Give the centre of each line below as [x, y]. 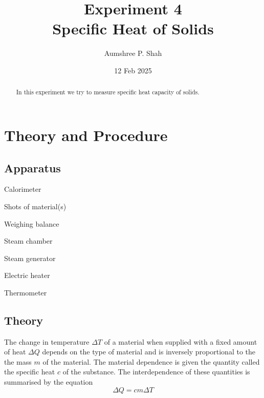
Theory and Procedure [86, 135]
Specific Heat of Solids [133, 28]
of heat [15, 352]
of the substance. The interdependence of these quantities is [156, 372]
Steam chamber [28, 241]
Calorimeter [23, 189]
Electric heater [27, 275]
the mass [18, 361]
